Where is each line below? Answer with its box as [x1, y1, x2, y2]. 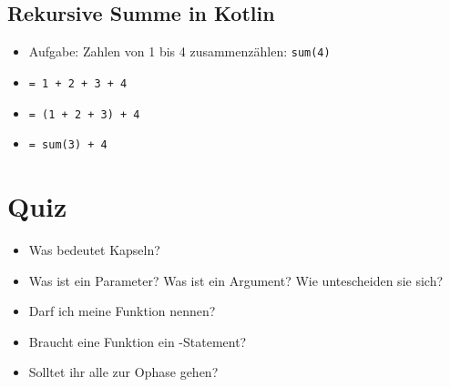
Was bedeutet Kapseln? [28, 239, 160, 259]
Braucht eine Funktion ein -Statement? [28, 331, 247, 351]
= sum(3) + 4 [28, 138, 107, 152]
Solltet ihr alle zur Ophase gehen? [28, 362, 219, 382]
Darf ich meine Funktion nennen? [28, 301, 216, 321]
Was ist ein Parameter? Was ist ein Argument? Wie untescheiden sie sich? [28, 270, 444, 290]
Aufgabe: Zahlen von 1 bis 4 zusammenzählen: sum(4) [28, 42, 331, 61]
